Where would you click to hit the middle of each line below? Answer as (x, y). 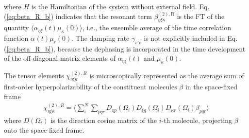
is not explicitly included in (184, 38)
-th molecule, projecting (197, 120)
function (16, 38)
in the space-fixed (211, 87)
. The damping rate (100, 38)
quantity (17, 27)
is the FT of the (201, 16)
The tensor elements (34, 75)
